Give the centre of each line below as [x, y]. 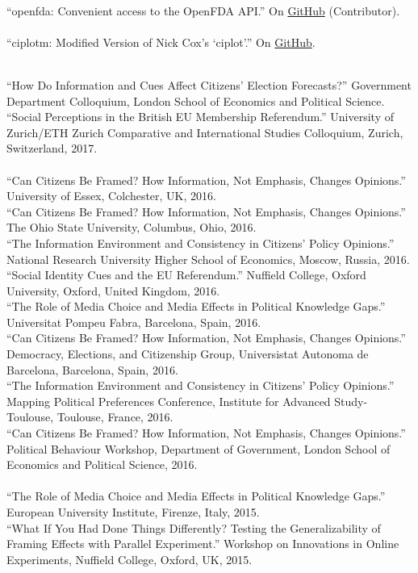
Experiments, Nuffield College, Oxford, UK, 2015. [130, 559]
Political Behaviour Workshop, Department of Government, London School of [199, 448]
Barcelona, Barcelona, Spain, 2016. [92, 369]
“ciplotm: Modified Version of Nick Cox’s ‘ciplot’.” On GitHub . [161, 42]
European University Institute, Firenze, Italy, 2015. [133, 512]
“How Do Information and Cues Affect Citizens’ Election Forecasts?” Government [209, 84]
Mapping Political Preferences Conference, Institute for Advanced [169, 401]
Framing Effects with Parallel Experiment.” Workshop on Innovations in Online [203, 544]
